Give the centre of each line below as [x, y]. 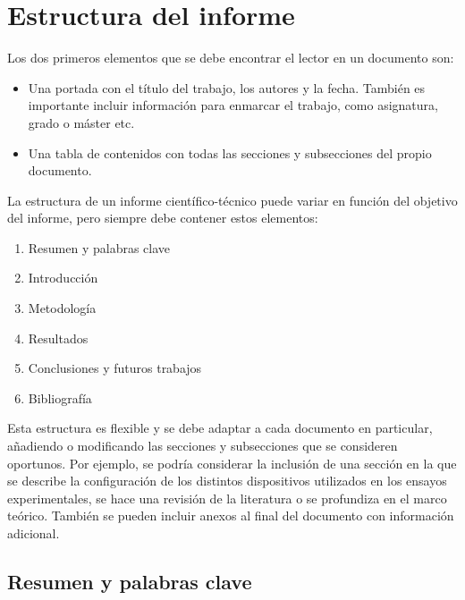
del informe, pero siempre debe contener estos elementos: [163, 218]
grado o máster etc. [81, 122]
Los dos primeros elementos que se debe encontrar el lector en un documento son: [231, 58]
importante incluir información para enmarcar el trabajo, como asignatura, [233, 105]
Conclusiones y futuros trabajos [115, 368]
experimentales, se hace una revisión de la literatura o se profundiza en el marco [227, 498]
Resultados [58, 338]
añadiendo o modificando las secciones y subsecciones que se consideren [203, 446]
